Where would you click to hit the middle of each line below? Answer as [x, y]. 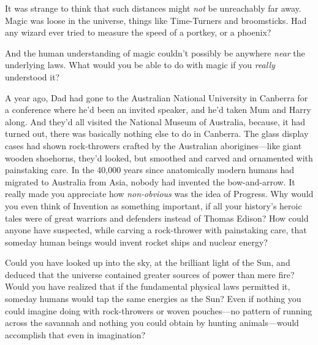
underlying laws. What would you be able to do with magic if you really [140, 65]
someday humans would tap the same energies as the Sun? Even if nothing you [153, 299]
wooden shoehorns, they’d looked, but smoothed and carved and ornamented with [159, 157]
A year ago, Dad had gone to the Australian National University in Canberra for [157, 97]
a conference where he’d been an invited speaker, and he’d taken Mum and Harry [158, 110]
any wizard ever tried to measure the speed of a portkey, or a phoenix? [138, 32]
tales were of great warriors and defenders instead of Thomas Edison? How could [157, 218]
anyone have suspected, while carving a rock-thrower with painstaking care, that [156, 230]
